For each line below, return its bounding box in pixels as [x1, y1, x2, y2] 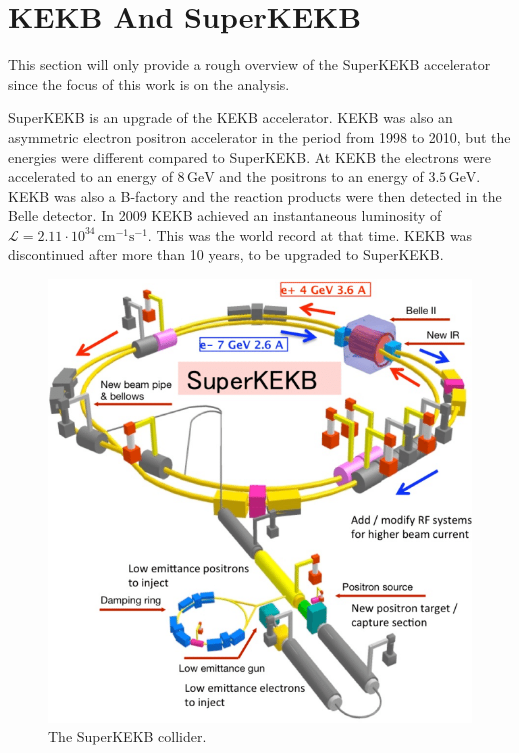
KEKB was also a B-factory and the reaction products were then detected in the [8, 185, 502, 206]
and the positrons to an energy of [219, 166, 424, 187]
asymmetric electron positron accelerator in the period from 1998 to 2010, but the [8, 126, 511, 147]
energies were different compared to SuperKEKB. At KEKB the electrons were [8, 146, 491, 167]
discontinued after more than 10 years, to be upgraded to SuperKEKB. [8, 244, 444, 265]
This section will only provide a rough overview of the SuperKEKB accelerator [8, 54, 491, 75]
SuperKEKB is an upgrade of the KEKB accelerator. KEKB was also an [8, 107, 453, 128]
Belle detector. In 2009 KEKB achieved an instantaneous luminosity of [8, 205, 442, 226]
